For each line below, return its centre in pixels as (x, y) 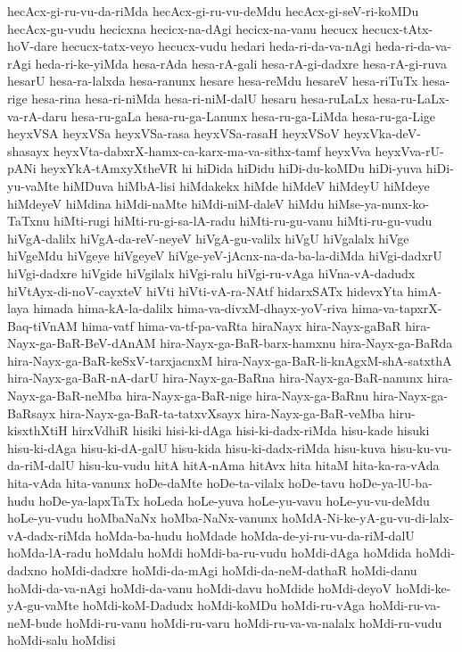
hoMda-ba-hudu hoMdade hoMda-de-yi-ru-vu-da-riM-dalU (255, 535)
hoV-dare (33, 46)
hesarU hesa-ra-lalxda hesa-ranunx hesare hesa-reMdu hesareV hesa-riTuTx (213, 81)
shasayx (29, 150)
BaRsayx (32, 413)
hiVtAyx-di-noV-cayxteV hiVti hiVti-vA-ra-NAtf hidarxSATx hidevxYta (205, 290)
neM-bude (35, 622)
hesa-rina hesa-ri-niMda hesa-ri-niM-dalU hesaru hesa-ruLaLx (200, 98)
